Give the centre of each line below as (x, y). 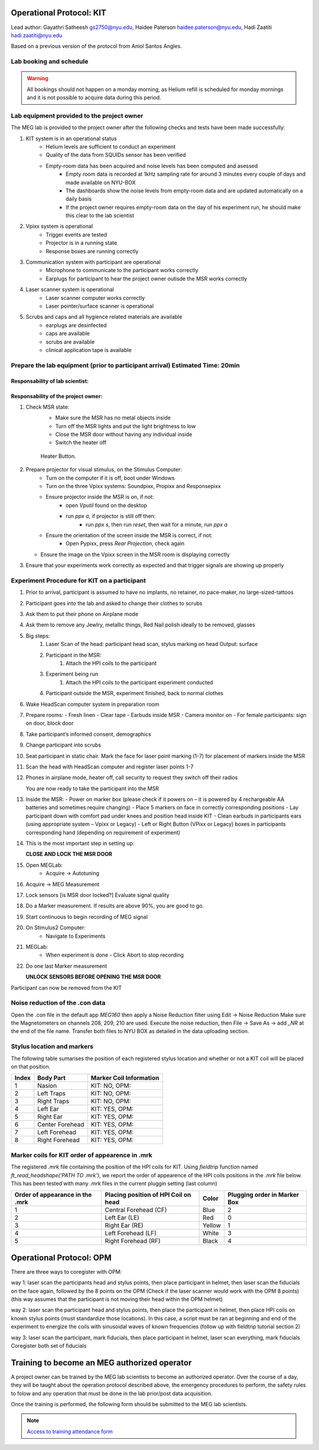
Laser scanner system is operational (70, 289)
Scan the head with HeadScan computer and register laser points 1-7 (110, 767)
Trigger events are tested (77, 234)
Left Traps (52, 1093)
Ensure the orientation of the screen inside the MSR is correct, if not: (129, 535)
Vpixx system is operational (59, 226)
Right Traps (53, 1102)
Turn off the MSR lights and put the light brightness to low (126, 426)
